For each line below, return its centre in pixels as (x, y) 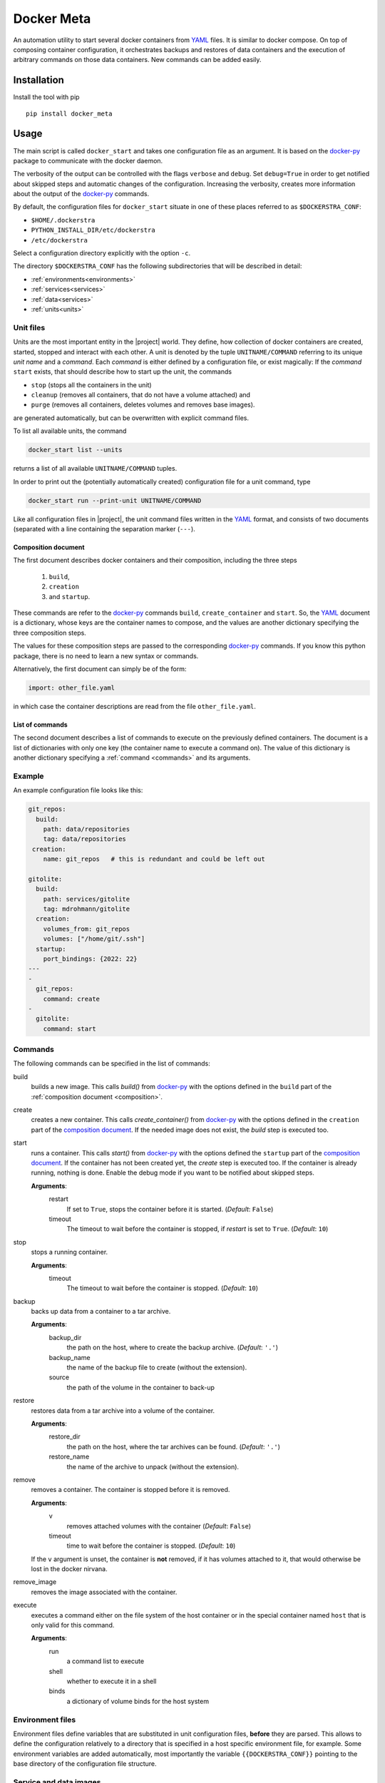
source (59, 1377)
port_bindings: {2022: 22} (91, 959)
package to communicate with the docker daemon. (88, 160)
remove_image (35, 1582)
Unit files (29, 327)
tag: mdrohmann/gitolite (87, 909)
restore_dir (65, 1436)
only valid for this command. (73, 1625)
